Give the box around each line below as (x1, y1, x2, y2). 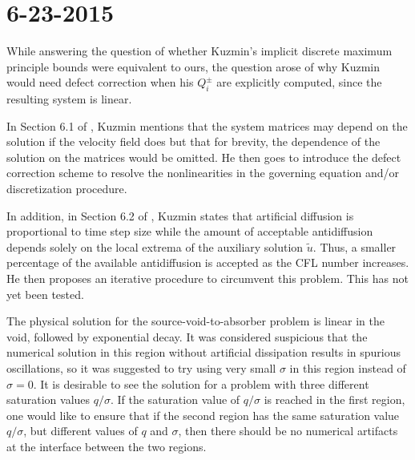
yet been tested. (6, 285, 84, 302)
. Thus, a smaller (312, 238, 397, 255)
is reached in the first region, (264, 391, 405, 408)
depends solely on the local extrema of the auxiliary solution (6, 238, 304, 255)
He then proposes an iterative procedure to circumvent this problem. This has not (6, 270, 409, 287)
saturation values (6, 391, 91, 408)
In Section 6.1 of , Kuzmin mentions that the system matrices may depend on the (6, 117, 408, 134)
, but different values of (23, 422, 138, 439)
